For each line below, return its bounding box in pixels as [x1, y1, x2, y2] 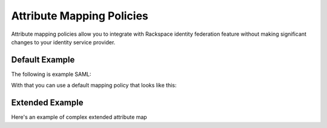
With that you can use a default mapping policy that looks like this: [11, 82, 177, 89]
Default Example [11, 55, 75, 65]
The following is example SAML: [11, 70, 91, 78]
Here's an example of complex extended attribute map [11, 113, 148, 121]
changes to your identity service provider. [11, 38, 116, 45]
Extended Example [11, 98, 84, 108]
